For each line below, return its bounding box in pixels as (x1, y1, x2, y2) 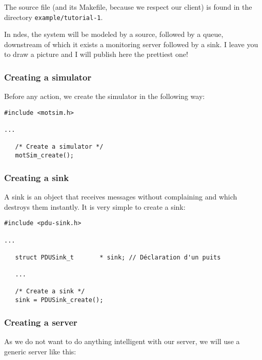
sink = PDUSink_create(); (15, 296, 104, 304)
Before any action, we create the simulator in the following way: (4, 91, 205, 102)
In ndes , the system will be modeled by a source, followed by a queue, (4, 29, 224, 39)
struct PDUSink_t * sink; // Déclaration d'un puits (15, 253, 221, 261)
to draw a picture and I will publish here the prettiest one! (4, 49, 188, 59)
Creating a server (4, 315, 77, 328)
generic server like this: (4, 346, 76, 356)
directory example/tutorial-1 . (4, 11, 103, 22)
